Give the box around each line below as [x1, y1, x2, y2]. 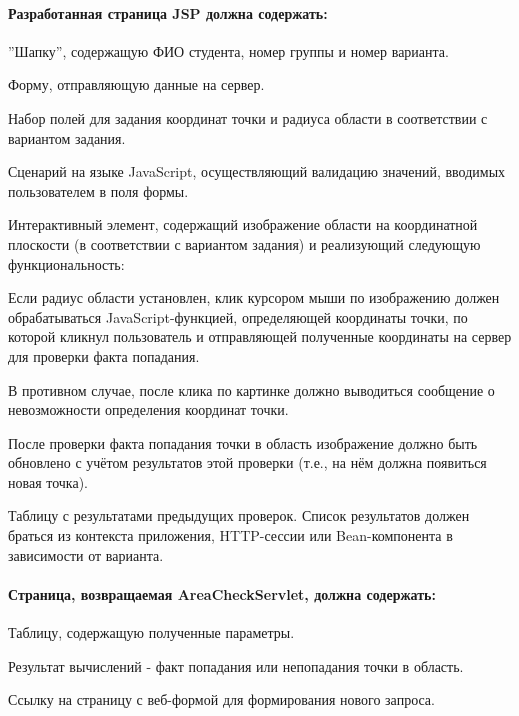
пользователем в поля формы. [8, 180, 189, 201]
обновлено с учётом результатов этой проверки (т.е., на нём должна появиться [8, 452, 487, 473]
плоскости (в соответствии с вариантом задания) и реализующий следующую [8, 233, 481, 254]
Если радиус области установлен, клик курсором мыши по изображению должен [8, 287, 500, 308]
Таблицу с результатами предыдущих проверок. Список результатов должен [8, 505, 470, 526]
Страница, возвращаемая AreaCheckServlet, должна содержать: [8, 583, 436, 604]
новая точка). [8, 471, 88, 492]
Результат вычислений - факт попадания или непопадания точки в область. [8, 655, 464, 676]
